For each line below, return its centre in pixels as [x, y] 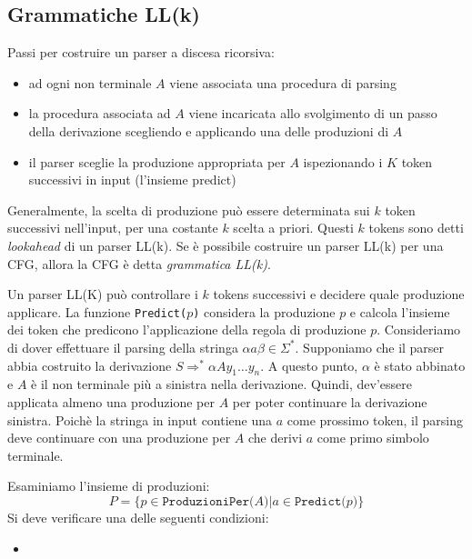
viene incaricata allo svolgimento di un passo [313, 113]
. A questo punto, [309, 365]
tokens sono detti [416, 228]
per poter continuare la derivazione [330, 401]
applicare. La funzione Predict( [97, 311]
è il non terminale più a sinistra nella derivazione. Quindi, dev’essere [221, 384]
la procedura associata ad [100, 113]
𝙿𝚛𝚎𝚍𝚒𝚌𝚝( [320, 501]
